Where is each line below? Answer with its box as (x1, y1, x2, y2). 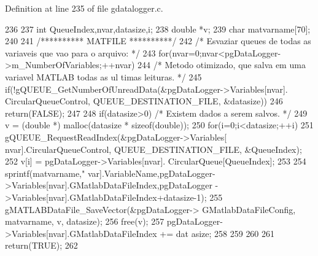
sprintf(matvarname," (5, 166, 85, 179)
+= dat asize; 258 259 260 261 (160, 227, 275, 239)
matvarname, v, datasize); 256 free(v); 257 (5, 215, 165, 228)
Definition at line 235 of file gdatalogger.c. (5, 2, 163, 14)
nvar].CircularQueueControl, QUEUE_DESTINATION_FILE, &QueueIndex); (5, 142, 302, 155)
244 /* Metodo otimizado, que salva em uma (138, 58, 306, 71)
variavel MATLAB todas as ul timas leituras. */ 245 (5, 70, 202, 83)
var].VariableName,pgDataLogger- (87, 166, 215, 179)
